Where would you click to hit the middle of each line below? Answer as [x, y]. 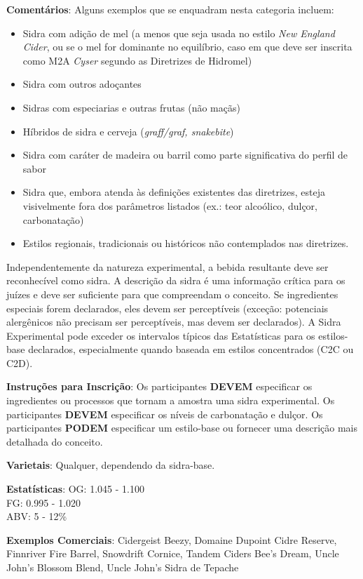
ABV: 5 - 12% [37, 516]
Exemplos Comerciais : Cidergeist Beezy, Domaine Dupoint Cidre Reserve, [172, 539]
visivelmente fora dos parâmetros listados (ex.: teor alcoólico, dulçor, [170, 205]
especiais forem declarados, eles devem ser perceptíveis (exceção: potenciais [167, 308]
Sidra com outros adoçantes [82, 84]
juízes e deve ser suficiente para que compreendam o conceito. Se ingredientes [172, 294]
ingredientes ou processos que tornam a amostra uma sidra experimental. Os [171, 400]
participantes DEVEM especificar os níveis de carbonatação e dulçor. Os [165, 414]
